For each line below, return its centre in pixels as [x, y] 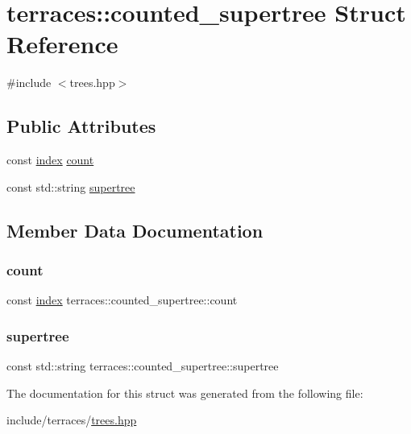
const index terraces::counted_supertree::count [122, 300]
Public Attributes [81, 126]
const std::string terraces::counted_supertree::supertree [143, 366]
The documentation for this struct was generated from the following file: [185, 393]
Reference [62, 44]
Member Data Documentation [135, 230]
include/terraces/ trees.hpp [72, 420]
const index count [50, 160]
